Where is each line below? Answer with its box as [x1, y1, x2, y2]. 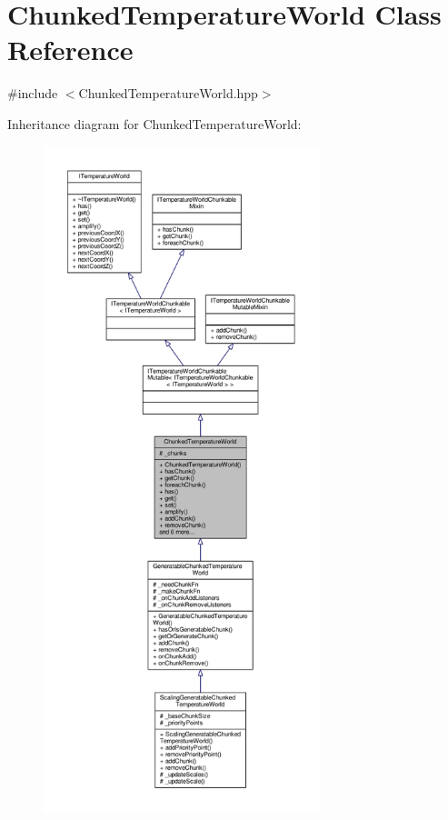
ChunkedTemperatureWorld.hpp [78, 84, 258, 103]
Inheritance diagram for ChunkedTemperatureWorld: [7, 114, 302, 133]
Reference [7, 31, 134, 68]
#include [7, 84, 58, 103]
